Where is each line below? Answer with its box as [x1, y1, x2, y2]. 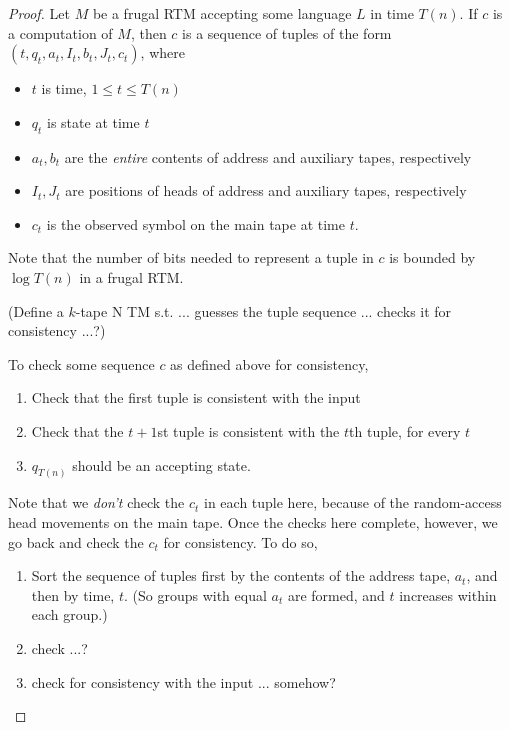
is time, [41, 78, 87, 99]
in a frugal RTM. [79, 266, 184, 287]
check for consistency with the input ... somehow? [31, 671, 336, 692]
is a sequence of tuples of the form [182, 22, 392, 43]
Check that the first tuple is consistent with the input [31, 387, 361, 408]
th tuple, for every [349, 420, 461, 441]
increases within [399, 584, 497, 605]
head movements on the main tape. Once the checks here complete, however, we [8, 511, 498, 532]
